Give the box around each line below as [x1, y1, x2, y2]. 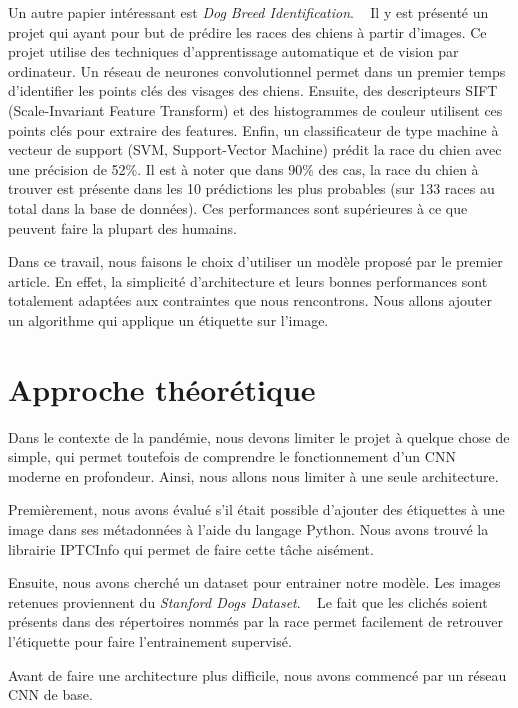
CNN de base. [8, 684, 93, 705]
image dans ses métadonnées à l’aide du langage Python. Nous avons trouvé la [8, 519, 489, 539]
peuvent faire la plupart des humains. [8, 217, 237, 238]
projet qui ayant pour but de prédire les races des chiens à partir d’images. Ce [8, 21, 487, 42]
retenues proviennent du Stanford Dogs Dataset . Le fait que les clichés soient [8, 591, 488, 612]
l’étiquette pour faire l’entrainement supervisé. [8, 630, 292, 651]
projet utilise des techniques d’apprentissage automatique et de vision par [8, 41, 459, 62]
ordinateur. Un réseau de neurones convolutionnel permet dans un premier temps [8, 60, 506, 81]
